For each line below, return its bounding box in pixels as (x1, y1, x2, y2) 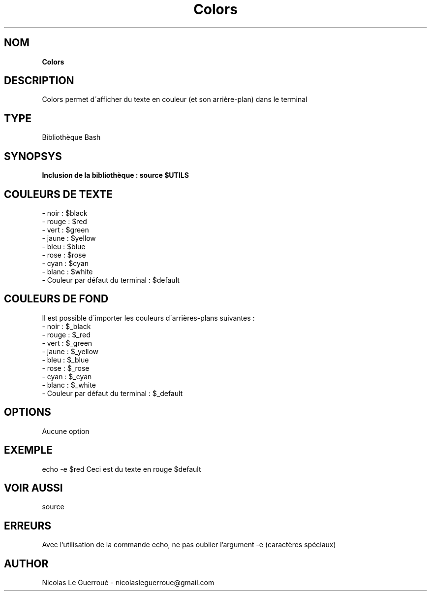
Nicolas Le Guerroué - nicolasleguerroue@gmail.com (42, 578, 215, 587)
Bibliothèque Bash (42, 133, 101, 142)
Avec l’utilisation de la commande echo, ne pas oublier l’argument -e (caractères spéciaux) (42, 540, 336, 549)
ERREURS (4, 519, 52, 532)
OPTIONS (4, 406, 51, 419)
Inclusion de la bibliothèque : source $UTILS (42, 171, 189, 180)
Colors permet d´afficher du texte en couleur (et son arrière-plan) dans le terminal (42, 95, 308, 104)
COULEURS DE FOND (4, 293, 109, 305)
